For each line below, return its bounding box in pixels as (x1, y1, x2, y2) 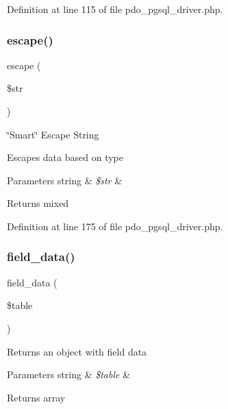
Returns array (7, 390, 66, 404)
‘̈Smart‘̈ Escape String (7, 127, 99, 141)
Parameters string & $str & (7, 173, 123, 187)
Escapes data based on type (7, 150, 123, 164)
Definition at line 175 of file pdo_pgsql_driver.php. (7, 219, 223, 233)
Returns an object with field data (7, 344, 147, 358)
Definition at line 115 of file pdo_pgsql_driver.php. (7, 2, 223, 16)
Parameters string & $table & (7, 367, 131, 382)
